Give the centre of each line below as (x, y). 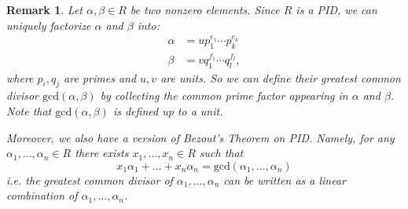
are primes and (100, 77)
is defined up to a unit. (168, 110)
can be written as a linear (285, 180)
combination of (42, 195)
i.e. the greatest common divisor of (90, 180)
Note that (29, 110)
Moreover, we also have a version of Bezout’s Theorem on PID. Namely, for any (200, 137)
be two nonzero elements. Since (205, 9)
